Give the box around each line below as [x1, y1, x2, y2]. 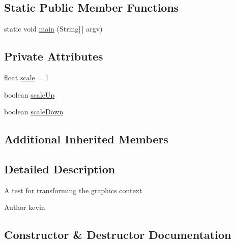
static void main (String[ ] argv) [4, 23, 103, 34]
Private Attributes [4, 48, 103, 64]
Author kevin [4, 202, 45, 212]
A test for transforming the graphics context [4, 185, 142, 195]
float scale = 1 [4, 72, 49, 82]
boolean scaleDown [4, 106, 64, 117]
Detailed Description [4, 161, 115, 176]
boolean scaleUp [4, 89, 55, 100]
